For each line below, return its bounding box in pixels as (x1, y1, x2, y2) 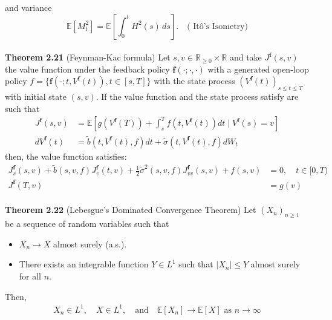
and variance (5, 1, 52, 13)
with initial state (5, 90, 67, 103)
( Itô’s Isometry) (187, 22, 249, 31)
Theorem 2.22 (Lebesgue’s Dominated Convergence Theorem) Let (5, 203, 256, 216)
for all (19, 270, 42, 282)
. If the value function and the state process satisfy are (96, 90, 299, 103)
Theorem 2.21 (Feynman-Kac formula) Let (5, 51, 171, 64)
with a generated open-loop (207, 62, 309, 75)
